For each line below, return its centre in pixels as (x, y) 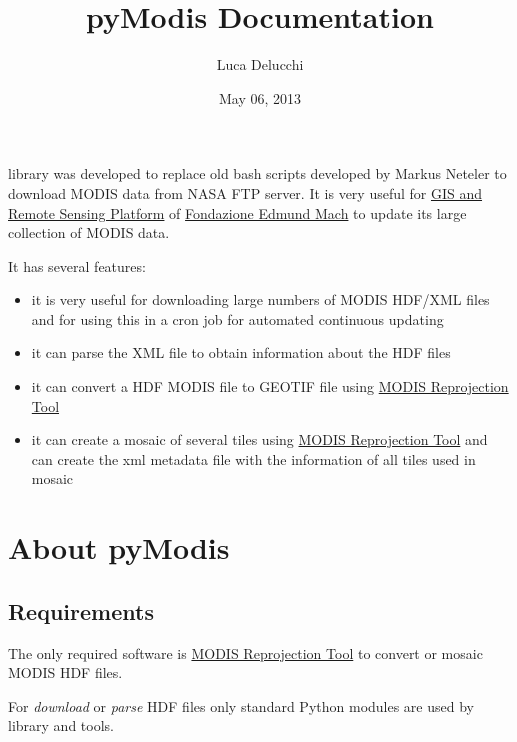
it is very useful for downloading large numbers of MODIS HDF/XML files (260, 299)
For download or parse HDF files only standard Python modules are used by (241, 705)
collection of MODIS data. (89, 232)
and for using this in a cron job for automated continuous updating (237, 318)
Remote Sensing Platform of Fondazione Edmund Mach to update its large (237, 212)
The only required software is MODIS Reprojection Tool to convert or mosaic (245, 652)
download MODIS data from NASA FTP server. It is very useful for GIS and (245, 192)
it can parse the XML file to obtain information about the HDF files (241, 352)
